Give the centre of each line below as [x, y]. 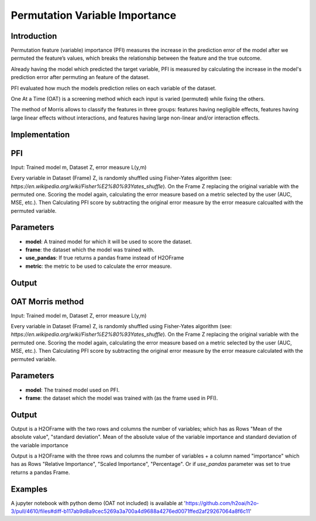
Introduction [34, 36]
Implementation [40, 134]
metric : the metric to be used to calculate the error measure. [99, 266]
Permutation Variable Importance [94, 15]
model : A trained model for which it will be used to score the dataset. [109, 241]
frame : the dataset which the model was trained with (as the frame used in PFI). [122, 398]
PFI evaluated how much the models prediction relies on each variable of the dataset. [114, 88]
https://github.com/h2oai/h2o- [222, 503]
